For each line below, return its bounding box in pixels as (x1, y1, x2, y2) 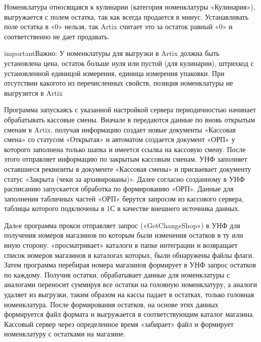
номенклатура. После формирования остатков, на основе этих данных (4, 299, 219, 309)
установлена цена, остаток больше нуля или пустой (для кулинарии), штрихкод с (4, 57, 254, 68)
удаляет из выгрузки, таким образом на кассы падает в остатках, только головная (4, 289, 254, 300)
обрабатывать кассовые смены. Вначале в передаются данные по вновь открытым (4, 114, 255, 124)
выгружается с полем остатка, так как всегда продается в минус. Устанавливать (4, 11, 249, 22)
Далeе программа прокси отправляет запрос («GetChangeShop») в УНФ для (4, 220, 240, 230)
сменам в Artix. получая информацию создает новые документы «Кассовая (4, 124, 236, 134)
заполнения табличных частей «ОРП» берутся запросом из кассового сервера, (4, 193, 244, 203)
